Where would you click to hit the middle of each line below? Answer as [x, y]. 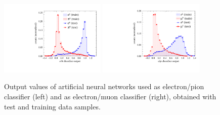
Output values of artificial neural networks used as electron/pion [104, 86]
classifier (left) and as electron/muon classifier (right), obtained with [110, 97]
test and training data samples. [52, 106]
